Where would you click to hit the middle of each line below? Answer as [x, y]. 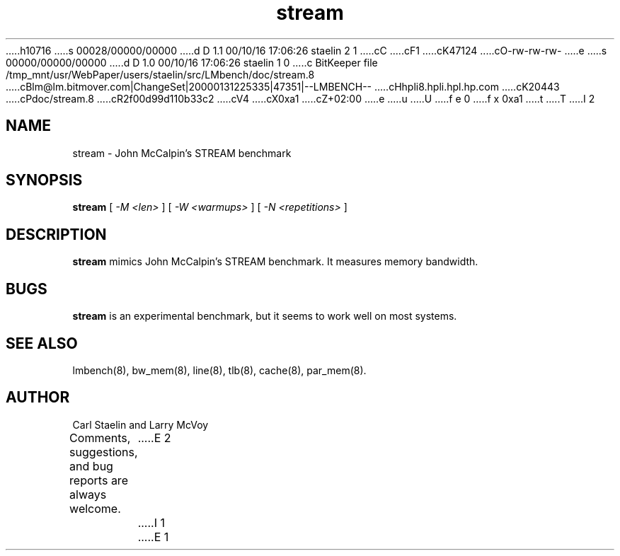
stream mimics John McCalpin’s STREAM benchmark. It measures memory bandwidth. [275, 262]
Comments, [100, 438]
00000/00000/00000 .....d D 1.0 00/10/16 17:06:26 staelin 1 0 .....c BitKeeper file [192, 62]
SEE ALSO [42, 343]
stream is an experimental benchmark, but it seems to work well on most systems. [265, 316]
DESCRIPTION [56, 234]
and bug [91, 466]
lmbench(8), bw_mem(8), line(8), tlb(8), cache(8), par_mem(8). [219, 370]
